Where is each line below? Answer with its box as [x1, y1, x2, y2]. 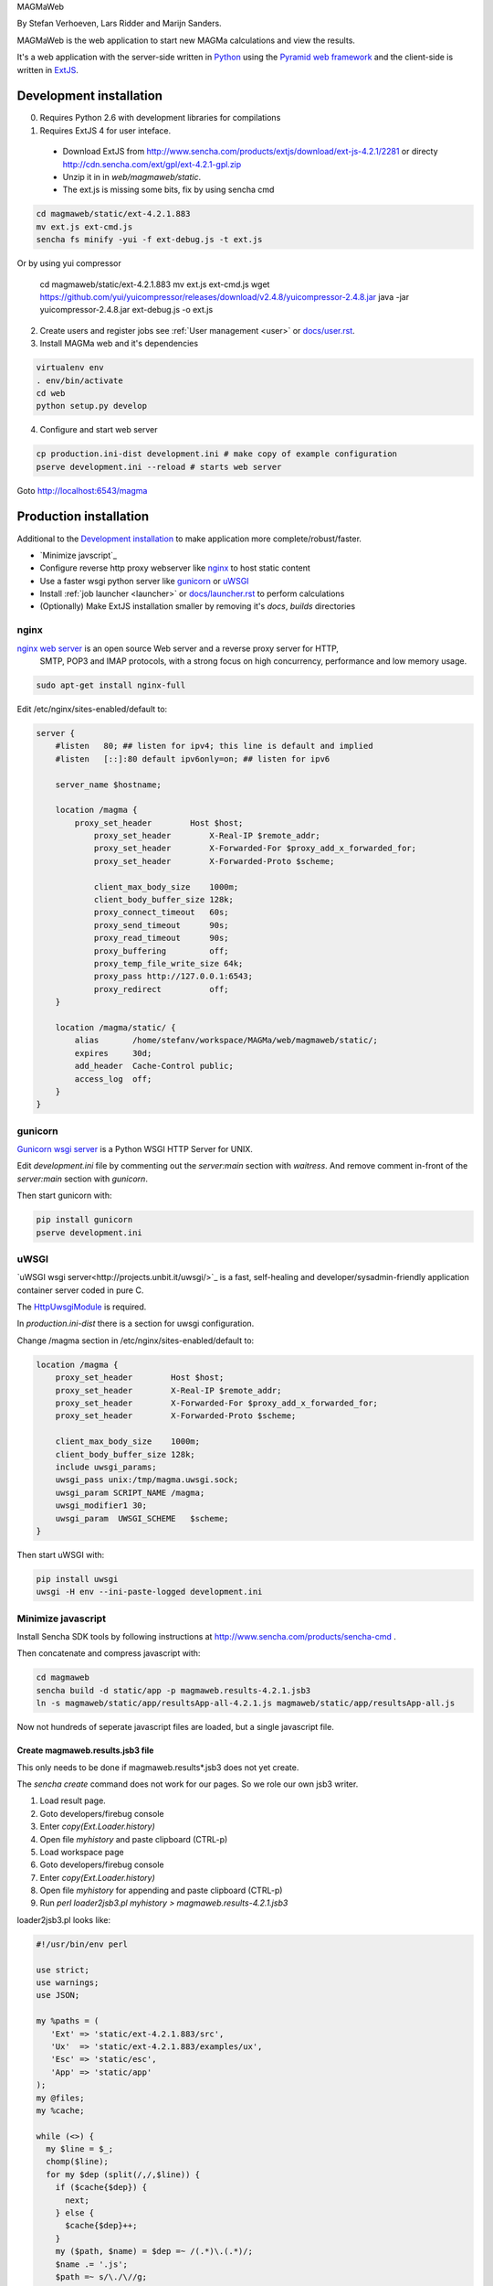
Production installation [16, 508, 150, 525]
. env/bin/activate [36, 375, 123, 386]
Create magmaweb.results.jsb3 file [16, 1745, 154, 1756]
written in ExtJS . [16, 64, 79, 75]
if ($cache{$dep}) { [55, 2182, 148, 2193]
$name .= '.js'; [55, 2259, 128, 2270]
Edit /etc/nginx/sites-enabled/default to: [16, 703, 168, 714]
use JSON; [36, 1990, 80, 2001]
